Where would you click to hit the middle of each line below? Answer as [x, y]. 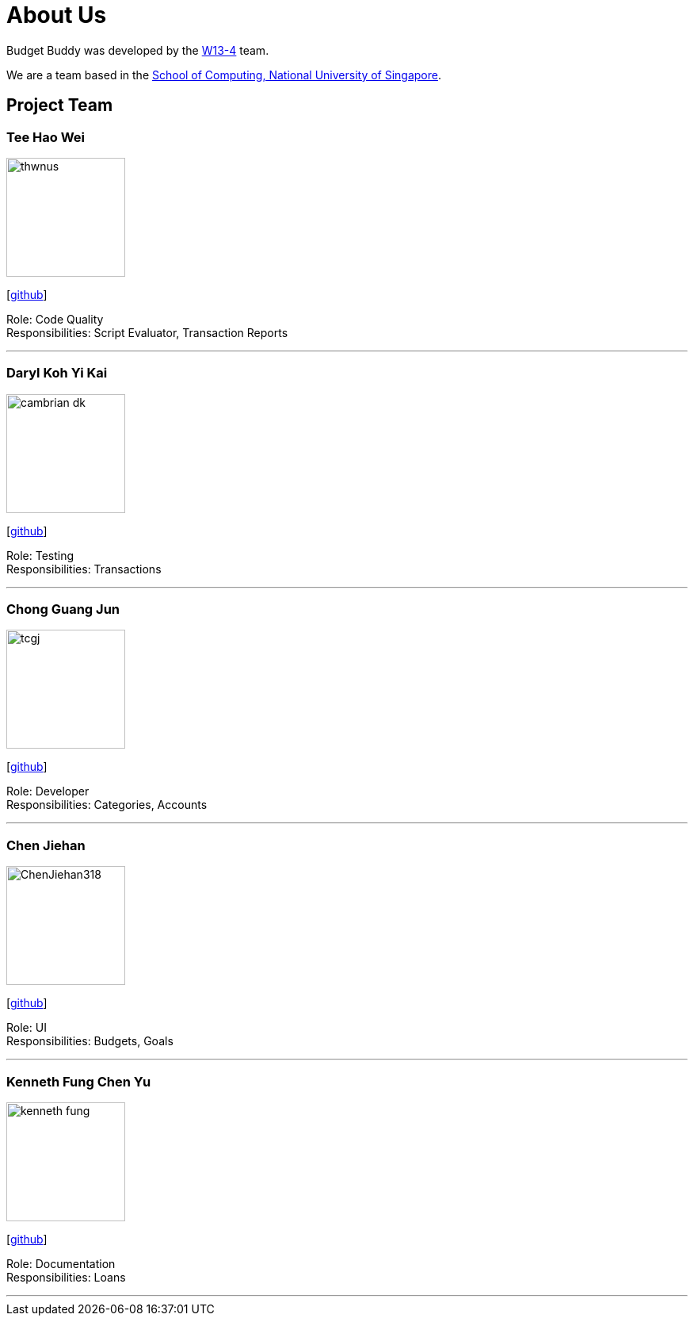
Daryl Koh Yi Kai [57, 373]
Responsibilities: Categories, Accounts [107, 805]
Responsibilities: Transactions [84, 569]
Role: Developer [48, 791]
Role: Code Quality [55, 319]
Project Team [60, 105]
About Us [57, 15]
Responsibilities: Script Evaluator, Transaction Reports [147, 332]
